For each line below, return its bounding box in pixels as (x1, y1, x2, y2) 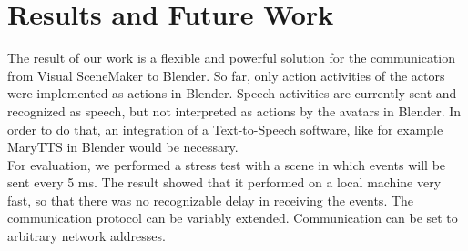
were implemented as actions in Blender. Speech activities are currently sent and (7, 84, 457, 103)
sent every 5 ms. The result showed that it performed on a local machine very (7, 173, 442, 192)
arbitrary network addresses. (7, 226, 166, 246)
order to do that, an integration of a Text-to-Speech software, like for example (7, 119, 443, 138)
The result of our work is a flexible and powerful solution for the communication (7, 48, 455, 67)
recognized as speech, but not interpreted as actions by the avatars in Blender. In (7, 101, 462, 120)
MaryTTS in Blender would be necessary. (7, 137, 239, 156)
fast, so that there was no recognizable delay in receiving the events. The (7, 190, 414, 209)
